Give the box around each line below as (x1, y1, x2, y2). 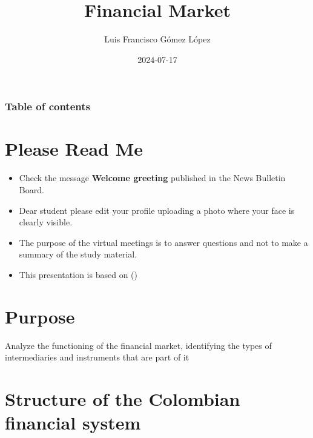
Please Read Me (5, 136, 143, 161)
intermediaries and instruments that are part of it (5, 351, 189, 363)
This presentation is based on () (19, 268, 137, 280)
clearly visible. (19, 216, 73, 228)
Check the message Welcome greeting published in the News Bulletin (19, 171, 286, 184)
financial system (5, 410, 141, 435)
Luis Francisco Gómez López (104, 33, 211, 45)
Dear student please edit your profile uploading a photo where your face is (19, 204, 295, 216)
